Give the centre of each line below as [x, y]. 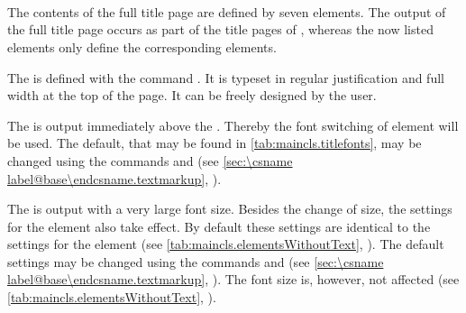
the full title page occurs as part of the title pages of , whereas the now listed [220, 29]
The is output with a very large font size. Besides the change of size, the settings [230, 209]
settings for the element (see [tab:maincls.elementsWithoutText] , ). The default [226, 244]
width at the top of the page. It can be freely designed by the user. [192, 95]
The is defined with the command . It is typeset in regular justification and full [226, 77]
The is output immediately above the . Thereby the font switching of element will [233, 125]
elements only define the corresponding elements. [142, 46]
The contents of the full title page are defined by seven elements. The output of [227, 11]
